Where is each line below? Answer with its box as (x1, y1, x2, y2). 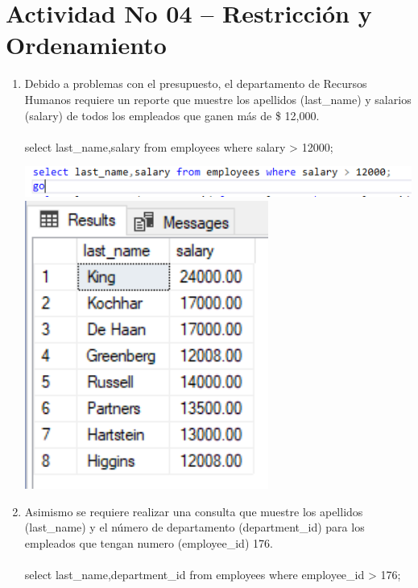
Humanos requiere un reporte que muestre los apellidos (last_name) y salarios (24, 90, 412, 107)
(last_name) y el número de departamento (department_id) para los (24, 519, 365, 536)
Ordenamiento (6, 28, 167, 61)
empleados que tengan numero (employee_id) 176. (24, 534, 273, 551)
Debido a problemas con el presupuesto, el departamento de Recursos (24, 75, 367, 92)
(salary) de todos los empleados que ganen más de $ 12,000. (24, 106, 320, 123)
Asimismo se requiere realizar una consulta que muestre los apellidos (24, 503, 363, 519)
